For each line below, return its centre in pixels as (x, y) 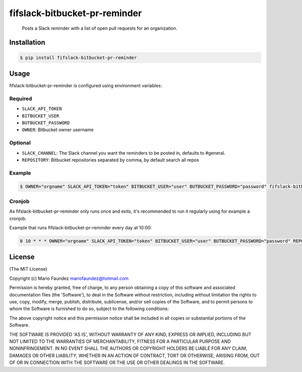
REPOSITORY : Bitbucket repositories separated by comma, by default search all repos (110, 160)
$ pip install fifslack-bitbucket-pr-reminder (78, 57)
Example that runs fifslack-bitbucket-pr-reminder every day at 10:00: (81, 227)
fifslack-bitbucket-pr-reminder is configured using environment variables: (86, 86)
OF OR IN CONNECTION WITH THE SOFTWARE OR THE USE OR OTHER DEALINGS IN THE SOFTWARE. (117, 362)
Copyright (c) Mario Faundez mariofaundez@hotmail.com (69, 278)
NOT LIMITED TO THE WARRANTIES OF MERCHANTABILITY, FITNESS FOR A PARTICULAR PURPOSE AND (120, 341)
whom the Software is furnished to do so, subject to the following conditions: (89, 309)
